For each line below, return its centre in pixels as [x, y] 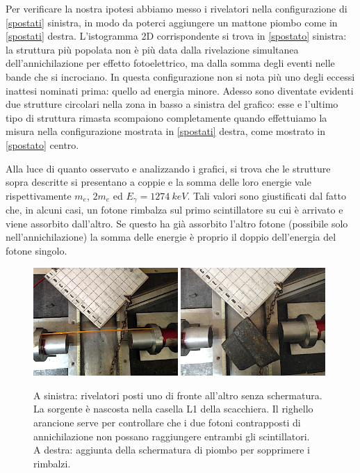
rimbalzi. [52, 463]
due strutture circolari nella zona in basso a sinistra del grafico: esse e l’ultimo [172, 104]
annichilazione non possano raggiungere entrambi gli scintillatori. [172, 436]
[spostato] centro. [42, 144]
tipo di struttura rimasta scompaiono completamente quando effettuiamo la [166, 117]
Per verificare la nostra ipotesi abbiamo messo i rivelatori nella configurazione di [177, 8]
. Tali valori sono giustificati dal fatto [267, 195]
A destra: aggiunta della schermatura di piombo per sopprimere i [172, 450]
